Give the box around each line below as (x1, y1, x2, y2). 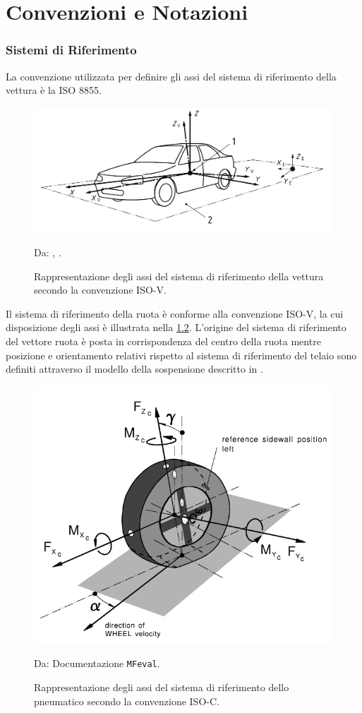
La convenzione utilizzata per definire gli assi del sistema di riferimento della (6, 68, 337, 83)
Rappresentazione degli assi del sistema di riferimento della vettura (34, 268, 324, 283)
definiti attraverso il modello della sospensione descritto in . (6, 361, 263, 376)
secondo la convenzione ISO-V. (34, 282, 167, 297)
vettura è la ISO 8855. (6, 83, 102, 97)
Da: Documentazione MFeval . (34, 656, 160, 671)
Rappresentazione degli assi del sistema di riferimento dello (34, 679, 289, 694)
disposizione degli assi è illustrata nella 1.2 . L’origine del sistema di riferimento (6, 320, 346, 335)
